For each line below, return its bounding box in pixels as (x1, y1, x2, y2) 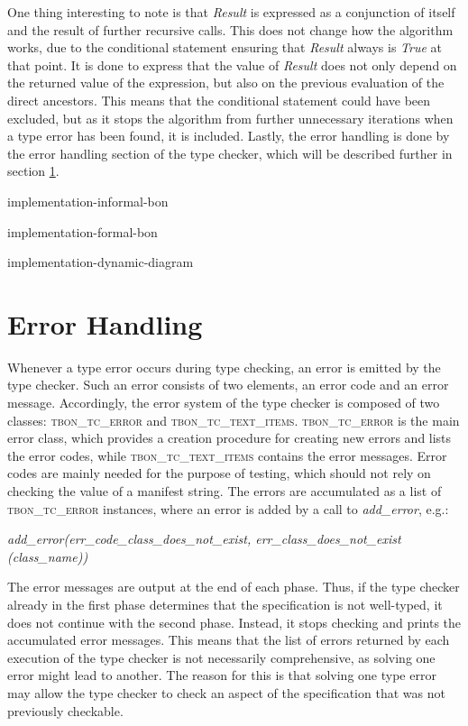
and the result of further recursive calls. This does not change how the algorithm (7, 20, 454, 39)
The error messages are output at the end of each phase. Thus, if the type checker (7, 577, 460, 596)
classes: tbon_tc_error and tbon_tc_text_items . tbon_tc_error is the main (7, 410, 460, 429)
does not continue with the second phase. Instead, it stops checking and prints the (7, 612, 462, 631)
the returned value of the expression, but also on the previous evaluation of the (7, 73, 445, 92)
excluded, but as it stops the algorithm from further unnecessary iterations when (7, 108, 454, 127)
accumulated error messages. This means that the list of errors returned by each (7, 630, 450, 649)
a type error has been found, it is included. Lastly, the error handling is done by (7, 126, 450, 145)
